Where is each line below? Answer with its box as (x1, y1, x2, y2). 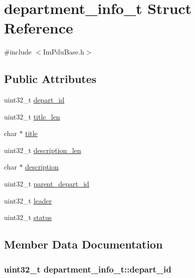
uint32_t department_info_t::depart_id (4, 262, 172, 275)
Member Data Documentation (4, 236, 163, 252)
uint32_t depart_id (4, 94, 65, 105)
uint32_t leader (4, 195, 52, 205)
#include (4, 46, 32, 57)
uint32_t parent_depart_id (4, 178, 89, 189)
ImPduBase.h (43, 46, 84, 57)
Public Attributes (4, 71, 97, 86)
